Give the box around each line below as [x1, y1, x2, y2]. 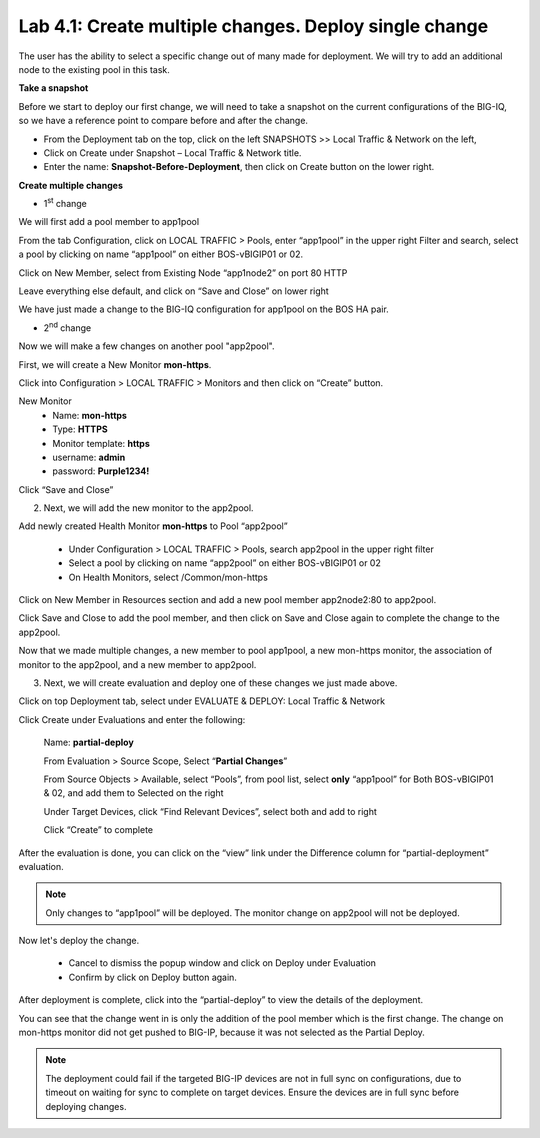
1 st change [43, 196, 87, 210]
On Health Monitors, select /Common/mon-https [68, 571, 269, 583]
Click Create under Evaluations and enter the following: [18, 713, 246, 725]
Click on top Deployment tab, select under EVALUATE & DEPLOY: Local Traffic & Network [18, 695, 386, 707]
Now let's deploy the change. [18, 935, 140, 947]
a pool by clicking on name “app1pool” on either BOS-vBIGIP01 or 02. [18, 248, 304, 260]
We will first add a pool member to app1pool [18, 216, 200, 228]
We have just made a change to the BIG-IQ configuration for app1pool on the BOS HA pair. [18, 303, 389, 315]
